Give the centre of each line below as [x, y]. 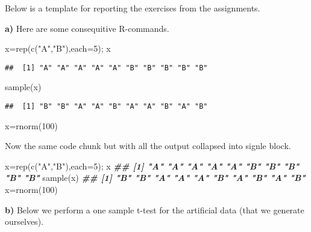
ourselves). [24, 221]
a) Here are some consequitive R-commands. [87, 28]
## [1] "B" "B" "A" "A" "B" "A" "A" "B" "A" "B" [106, 107]
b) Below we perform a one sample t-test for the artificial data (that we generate [155, 209]
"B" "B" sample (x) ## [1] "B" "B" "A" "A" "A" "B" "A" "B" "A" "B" [155, 178]
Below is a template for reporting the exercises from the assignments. [133, 8]
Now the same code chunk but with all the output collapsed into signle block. [148, 146]
